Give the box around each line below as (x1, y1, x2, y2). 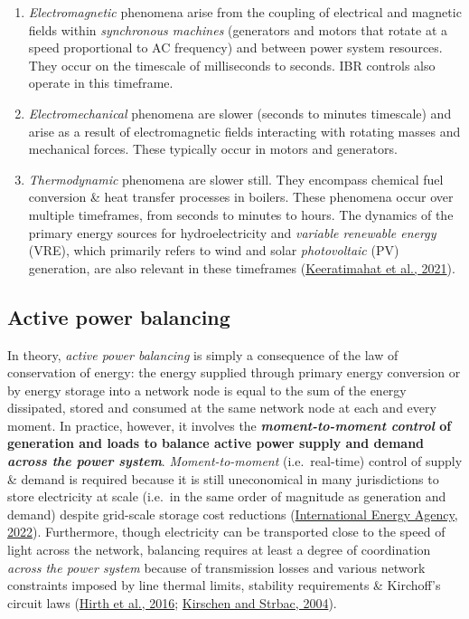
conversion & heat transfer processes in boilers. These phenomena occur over (28, 187, 454, 206)
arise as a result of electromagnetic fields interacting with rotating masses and (28, 121, 461, 140)
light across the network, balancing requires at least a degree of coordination (7, 540, 431, 559)
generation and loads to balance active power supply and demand (7, 433, 425, 452)
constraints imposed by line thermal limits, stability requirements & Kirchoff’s (7, 576, 441, 595)
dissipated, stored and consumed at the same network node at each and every (7, 398, 436, 417)
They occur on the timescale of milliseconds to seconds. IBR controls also (28, 55, 436, 74)
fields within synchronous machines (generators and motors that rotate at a (28, 20, 448, 39)
